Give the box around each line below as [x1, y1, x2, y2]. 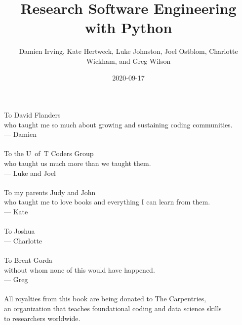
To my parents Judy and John [4, 187, 96, 197]
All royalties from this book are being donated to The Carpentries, [4, 293, 206, 304]
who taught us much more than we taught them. [4, 158, 151, 168]
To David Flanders [4, 110, 61, 120]
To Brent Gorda [4, 255, 52, 265]
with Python [84, 17, 172, 38]
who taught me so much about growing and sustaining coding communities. [4, 119, 233, 129]
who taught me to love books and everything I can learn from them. [4, 197, 210, 207]
